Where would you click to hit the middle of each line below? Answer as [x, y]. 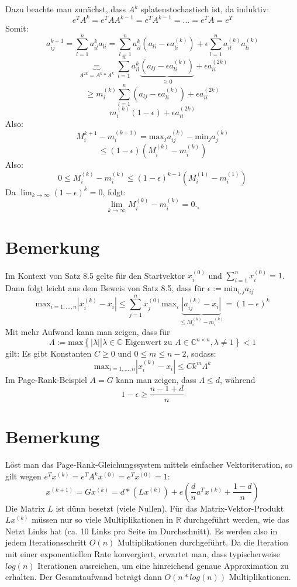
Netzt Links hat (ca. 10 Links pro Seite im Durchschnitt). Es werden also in [141, 531]
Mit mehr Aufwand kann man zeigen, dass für [88, 332]
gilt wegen [23, 476]
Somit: [17, 28]
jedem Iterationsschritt [46, 542]
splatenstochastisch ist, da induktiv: [205, 9]
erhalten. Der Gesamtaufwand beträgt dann [84, 577]
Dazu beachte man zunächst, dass [66, 9]
